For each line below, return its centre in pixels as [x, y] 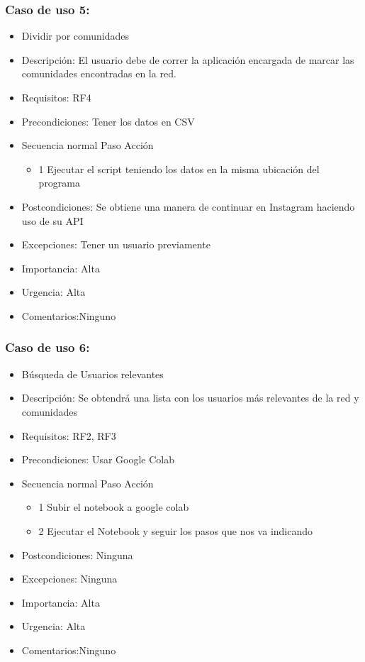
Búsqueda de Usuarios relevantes [92, 374]
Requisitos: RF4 [56, 97]
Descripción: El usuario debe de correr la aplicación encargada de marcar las [188, 59]
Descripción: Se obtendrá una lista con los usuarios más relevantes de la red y [190, 398]
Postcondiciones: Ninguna [77, 555]
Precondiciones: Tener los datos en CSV [108, 121]
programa [60, 183]
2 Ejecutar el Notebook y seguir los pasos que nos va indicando [176, 530]
